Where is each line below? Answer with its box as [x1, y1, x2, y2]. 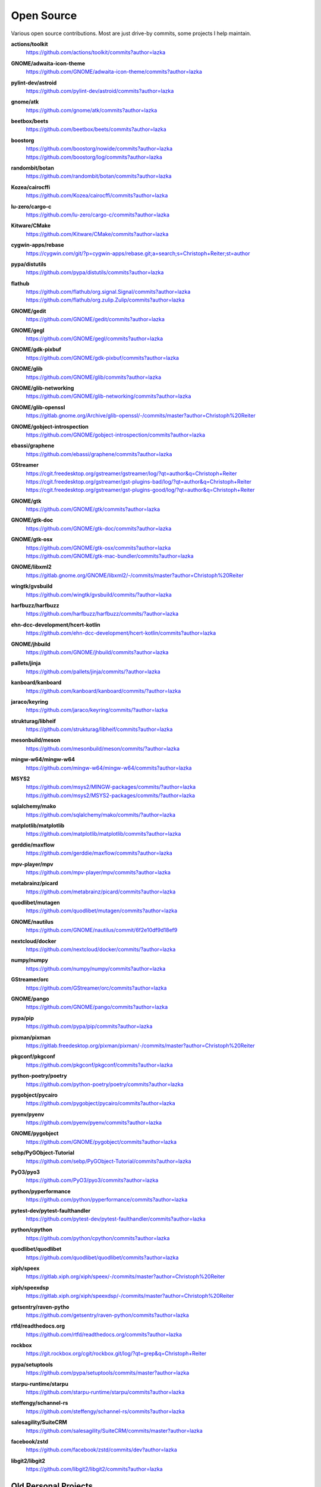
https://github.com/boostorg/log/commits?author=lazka [26, 153, 163, 161]
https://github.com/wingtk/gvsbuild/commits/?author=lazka [26, 591, 172, 598]
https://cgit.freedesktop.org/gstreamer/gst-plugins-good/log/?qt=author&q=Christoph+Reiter [26, 487, 255, 494]
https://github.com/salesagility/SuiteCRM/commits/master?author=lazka [26, 1427, 203, 1434]
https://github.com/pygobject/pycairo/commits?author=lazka [26, 1100, 175, 1107]
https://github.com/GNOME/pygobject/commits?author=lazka [26, 1138, 177, 1145]
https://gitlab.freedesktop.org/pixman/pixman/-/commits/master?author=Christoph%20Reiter [26, 1041, 255, 1049]
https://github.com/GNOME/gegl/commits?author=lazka [26, 335, 163, 342]
